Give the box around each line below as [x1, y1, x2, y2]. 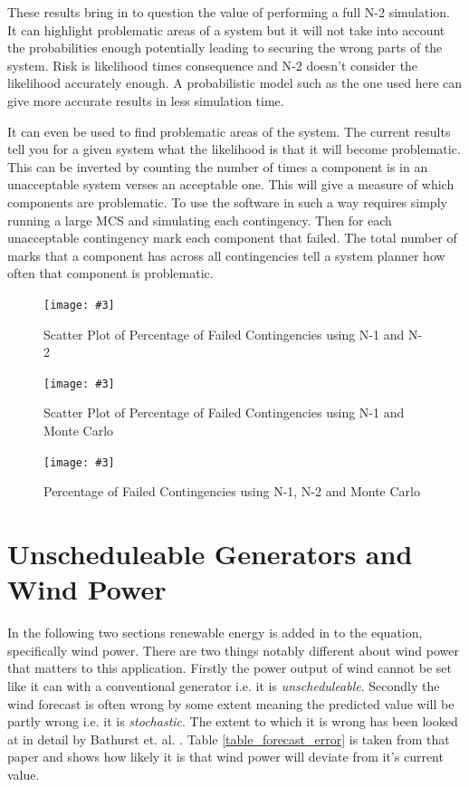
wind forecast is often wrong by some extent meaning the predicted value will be [7, 694, 455, 713]
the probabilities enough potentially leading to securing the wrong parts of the [7, 38, 443, 57]
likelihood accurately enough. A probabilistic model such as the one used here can [7, 73, 463, 92]
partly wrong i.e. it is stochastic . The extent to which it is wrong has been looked [7, 712, 458, 731]
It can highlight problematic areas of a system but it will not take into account [7, 20, 445, 39]
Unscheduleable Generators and [7, 535, 413, 572]
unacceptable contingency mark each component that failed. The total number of [7, 228, 457, 247]
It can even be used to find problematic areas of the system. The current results [7, 121, 451, 140]
